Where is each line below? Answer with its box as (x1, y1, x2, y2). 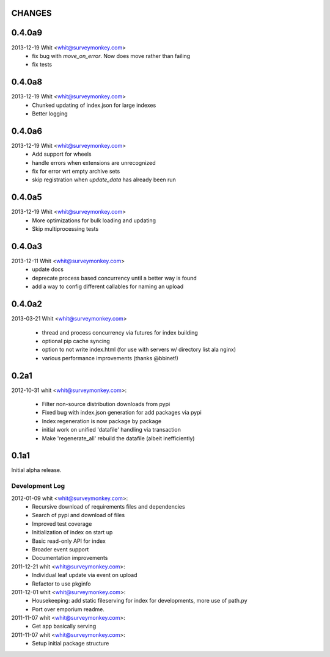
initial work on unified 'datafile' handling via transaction (42, 426, 182, 434)
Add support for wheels (32, 150, 92, 158)
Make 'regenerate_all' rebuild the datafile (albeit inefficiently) (42, 434, 195, 442)
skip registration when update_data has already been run (32, 176, 177, 183)
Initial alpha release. (11, 466, 62, 474)
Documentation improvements (32, 554, 108, 562)
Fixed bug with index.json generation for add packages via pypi (42, 409, 202, 416)
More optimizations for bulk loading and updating (32, 217, 156, 224)
